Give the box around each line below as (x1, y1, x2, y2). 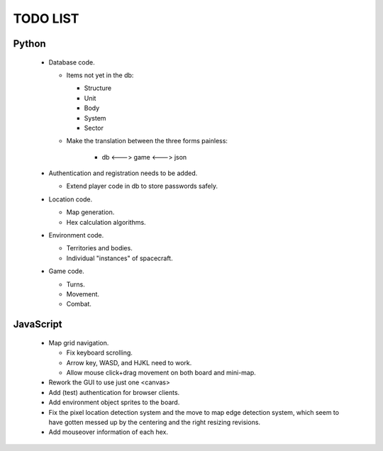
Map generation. (66, 208, 115, 216)
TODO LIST (13, 11, 79, 26)
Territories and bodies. (66, 244, 133, 252)
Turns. (66, 280, 85, 289)
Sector (84, 123, 104, 132)
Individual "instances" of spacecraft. (66, 254, 173, 262)
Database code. (48, 57, 95, 67)
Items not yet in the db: (66, 71, 134, 79)
